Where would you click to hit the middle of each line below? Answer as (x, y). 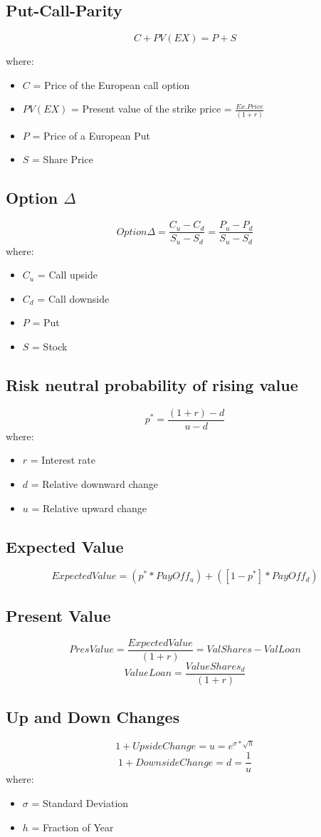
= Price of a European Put (91, 135)
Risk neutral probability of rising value (152, 384)
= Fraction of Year (73, 827)
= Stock (50, 346)
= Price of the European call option (111, 84)
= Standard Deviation (80, 802)
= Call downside (73, 298)
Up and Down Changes (93, 717)
